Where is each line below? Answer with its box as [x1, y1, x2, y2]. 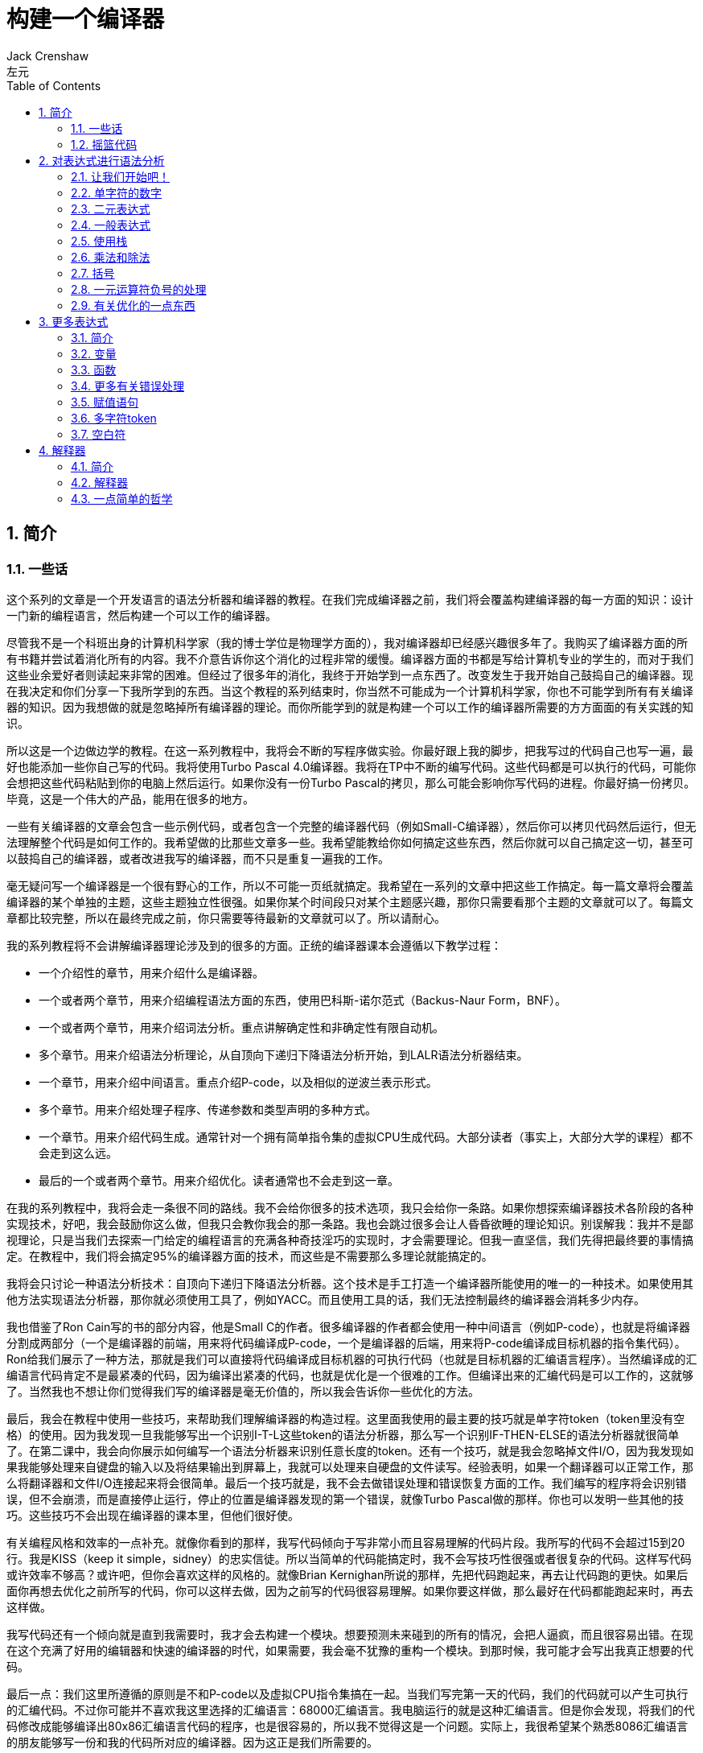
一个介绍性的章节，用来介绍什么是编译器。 [39, 965, 264, 980]
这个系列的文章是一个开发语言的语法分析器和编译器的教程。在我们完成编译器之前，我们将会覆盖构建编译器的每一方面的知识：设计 [6, 592, 693, 606]
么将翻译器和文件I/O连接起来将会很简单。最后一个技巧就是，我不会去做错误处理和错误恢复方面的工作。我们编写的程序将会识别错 [6, 1475, 687, 1490]
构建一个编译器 [6, 6, 165, 33]
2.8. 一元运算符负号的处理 [71, 282, 207, 296]
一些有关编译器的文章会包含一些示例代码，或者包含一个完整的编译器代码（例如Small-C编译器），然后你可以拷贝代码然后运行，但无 [6, 819, 697, 833]
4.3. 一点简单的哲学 [71, 491, 173, 505]
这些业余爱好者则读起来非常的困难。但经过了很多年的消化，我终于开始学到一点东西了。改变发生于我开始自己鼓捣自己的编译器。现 [6, 667, 693, 682]
